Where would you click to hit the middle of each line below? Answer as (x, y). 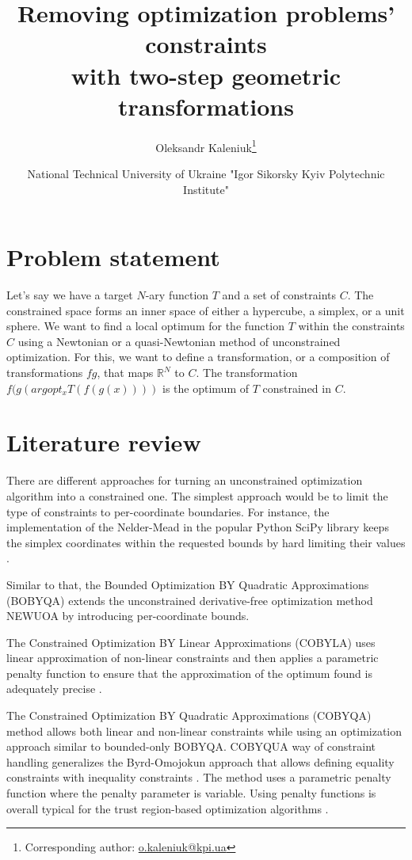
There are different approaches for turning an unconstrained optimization (185, 480)
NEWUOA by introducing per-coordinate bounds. (128, 616)
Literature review (104, 442)
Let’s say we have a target (70, 295)
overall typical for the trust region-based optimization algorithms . (168, 808)
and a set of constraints (279, 295)
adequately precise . (54, 689)
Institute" (206, 189)
